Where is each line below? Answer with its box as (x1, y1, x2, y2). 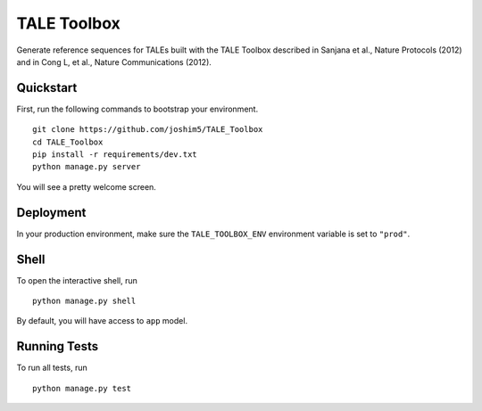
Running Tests (16, 339, 98, 354)
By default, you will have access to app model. (16, 316, 187, 326)
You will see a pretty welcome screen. (16, 181, 156, 192)
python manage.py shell (32, 296, 137, 306)
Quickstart (16, 80, 78, 95)
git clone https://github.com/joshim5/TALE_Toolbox (32, 125, 263, 135)
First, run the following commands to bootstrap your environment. (16, 103, 259, 114)
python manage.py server (32, 161, 141, 172)
